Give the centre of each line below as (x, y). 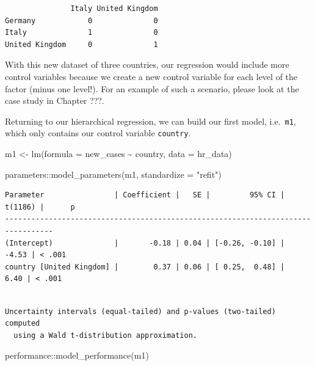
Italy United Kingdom (114, 9)
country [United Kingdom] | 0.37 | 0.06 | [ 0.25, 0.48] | (145, 267)
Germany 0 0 (81, 20)
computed (23, 324)
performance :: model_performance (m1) (77, 355)
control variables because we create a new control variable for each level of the (151, 76)
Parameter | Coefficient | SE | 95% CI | (145, 195)
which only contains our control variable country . (98, 133)
